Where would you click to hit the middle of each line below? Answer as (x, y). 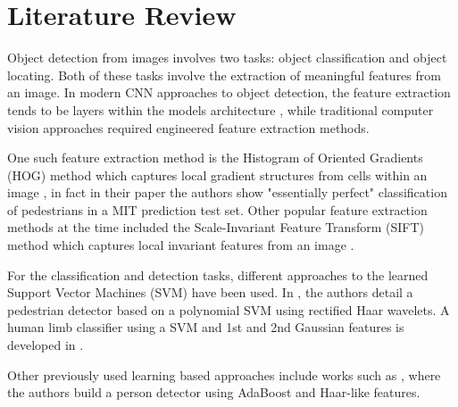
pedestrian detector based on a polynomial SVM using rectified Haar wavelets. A (229, 309)
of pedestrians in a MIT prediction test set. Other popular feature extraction (217, 209)
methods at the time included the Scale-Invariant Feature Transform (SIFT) (216, 227)
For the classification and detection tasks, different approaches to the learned (218, 274)
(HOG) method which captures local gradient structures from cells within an (217, 174)
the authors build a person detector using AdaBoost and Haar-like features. (214, 392)
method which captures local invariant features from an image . (181, 245)
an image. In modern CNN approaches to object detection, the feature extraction (229, 92)
